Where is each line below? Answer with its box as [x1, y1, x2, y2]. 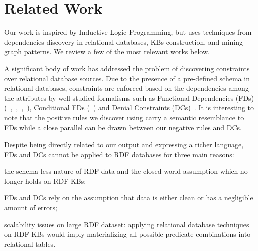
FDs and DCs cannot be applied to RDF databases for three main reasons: [4, 149, 234, 159]
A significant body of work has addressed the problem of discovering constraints [4, 63, 250, 73]
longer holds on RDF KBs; [4, 175, 86, 186]
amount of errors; [4, 202, 57, 213]
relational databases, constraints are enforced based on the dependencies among [4, 83, 249, 93]
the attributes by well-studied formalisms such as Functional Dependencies [4, 92, 234, 103]
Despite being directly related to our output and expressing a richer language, [4, 139, 244, 150]
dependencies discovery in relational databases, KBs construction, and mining [4, 36, 243, 47]
